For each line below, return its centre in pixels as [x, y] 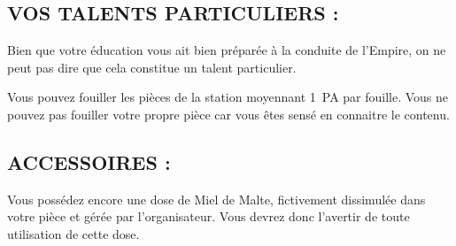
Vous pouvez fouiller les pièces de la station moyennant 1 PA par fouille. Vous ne [228, 97]
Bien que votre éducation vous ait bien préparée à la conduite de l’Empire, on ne [227, 50]
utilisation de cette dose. [73, 233]
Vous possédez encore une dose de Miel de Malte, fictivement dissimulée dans [216, 199]
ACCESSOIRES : [89, 161]
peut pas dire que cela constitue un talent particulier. [152, 67]
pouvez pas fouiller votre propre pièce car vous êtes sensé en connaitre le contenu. [228, 114]
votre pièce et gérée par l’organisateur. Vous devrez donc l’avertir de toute [209, 216]
